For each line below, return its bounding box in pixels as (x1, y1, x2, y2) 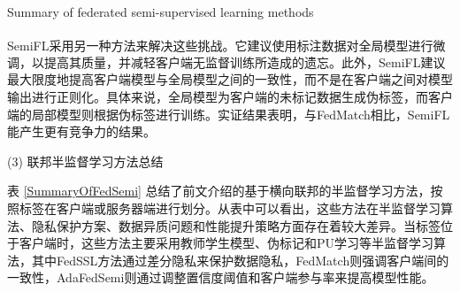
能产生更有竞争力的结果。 (7, 122, 156, 141)
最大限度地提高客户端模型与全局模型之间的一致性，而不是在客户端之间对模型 (7, 70, 453, 88)
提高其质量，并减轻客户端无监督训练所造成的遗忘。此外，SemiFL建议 (43, 52, 446, 71)
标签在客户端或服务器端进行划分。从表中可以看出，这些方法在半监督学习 (19, 199, 441, 217)
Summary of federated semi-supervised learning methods (7, 3, 314, 20)
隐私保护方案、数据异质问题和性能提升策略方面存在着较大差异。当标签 (31, 216, 441, 234)
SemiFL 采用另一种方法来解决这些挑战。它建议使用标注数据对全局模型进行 (7, 35, 433, 54)
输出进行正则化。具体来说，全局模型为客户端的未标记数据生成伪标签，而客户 (7, 88, 453, 106)
